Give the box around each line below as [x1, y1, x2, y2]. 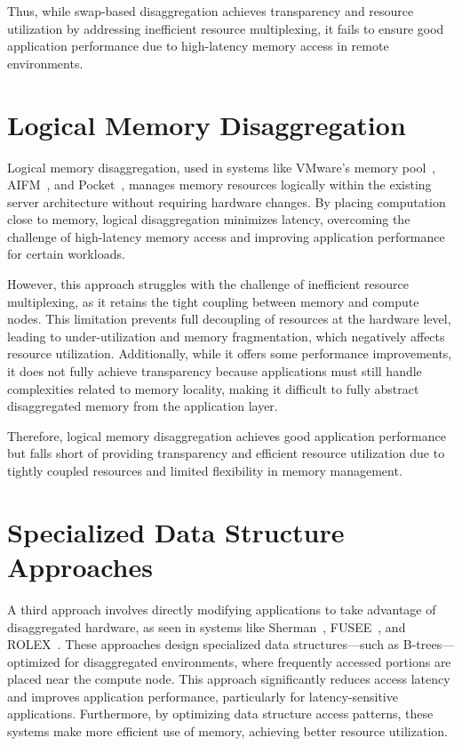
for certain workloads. [7, 245, 125, 263]
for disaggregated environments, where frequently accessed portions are [64, 652, 451, 670]
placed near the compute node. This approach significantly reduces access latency [7, 670, 450, 688]
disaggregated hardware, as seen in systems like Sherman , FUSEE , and [7, 617, 406, 636]
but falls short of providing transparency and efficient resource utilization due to [7, 444, 445, 462]
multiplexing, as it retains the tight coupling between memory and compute [7, 292, 419, 310]
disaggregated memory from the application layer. [7, 397, 278, 415]
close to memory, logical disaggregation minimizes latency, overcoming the [7, 210, 410, 229]
